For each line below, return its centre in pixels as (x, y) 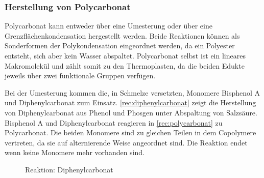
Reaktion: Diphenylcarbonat (69, 169)
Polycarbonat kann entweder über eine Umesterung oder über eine (109, 26)
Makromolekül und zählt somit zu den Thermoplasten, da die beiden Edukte (125, 65)
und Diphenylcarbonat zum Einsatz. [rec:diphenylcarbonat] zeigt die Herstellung (130, 102)
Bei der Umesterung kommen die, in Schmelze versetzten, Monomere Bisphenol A (133, 92)
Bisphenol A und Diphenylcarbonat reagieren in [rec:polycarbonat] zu (114, 122)
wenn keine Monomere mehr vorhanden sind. (75, 152)
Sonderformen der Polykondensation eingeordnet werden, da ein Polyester (120, 46)
